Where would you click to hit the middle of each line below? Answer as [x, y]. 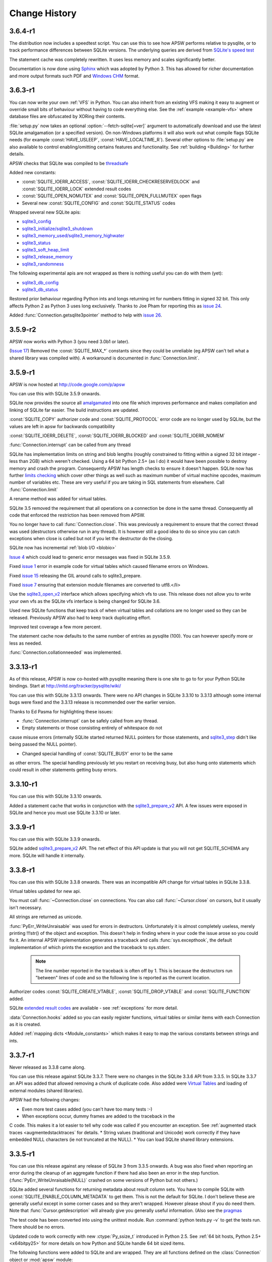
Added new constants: [33, 173]
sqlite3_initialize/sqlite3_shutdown [57, 228]
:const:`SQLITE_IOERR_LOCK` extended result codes [77, 189]
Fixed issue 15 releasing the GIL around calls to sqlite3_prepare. [76, 575]
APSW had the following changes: [45, 1100]
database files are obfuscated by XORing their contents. [67, 117]
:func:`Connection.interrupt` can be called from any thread [70, 445]
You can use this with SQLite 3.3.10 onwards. [56, 796]
